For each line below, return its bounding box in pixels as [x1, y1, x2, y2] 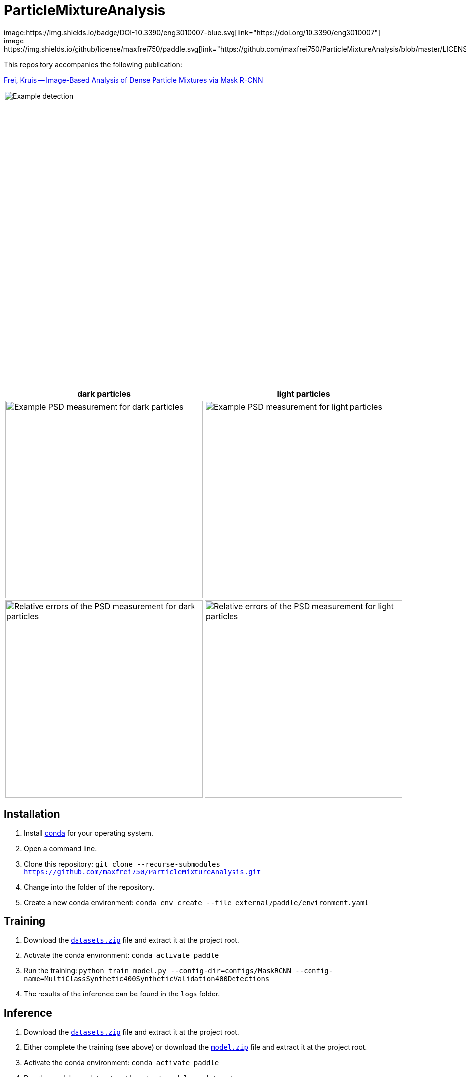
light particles [277, 388, 330, 399]
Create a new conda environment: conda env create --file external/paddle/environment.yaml [24, 898, 369, 907]
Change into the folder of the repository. [24, 882, 155, 891]
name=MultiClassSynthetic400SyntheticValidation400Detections [24, 975, 270, 983]
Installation [4, 808, 60, 821]
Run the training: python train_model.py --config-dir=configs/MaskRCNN [24, 966, 291, 975]
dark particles [77, 388, 131, 399]
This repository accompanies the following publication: [4, 60, 182, 69]
